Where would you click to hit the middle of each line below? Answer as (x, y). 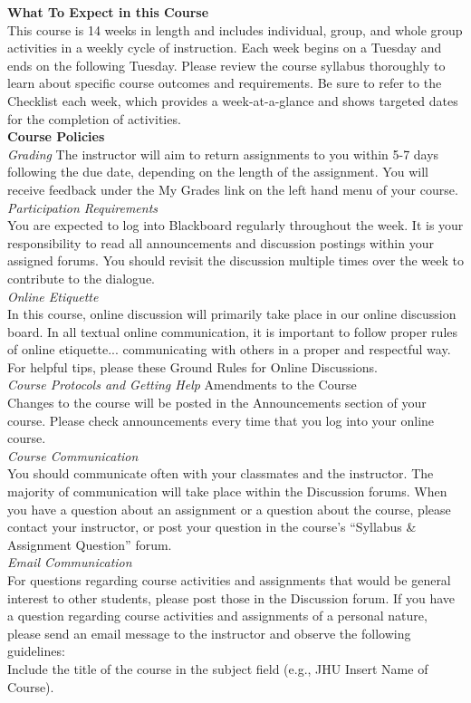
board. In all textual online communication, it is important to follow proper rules (233, 331)
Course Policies (56, 136)
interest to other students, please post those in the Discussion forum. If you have (231, 597)
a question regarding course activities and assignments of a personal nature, (217, 616)
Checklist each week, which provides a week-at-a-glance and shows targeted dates (233, 100)
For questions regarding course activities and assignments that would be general (229, 580)
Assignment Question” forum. (90, 544)
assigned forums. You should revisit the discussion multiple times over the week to (235, 260)
